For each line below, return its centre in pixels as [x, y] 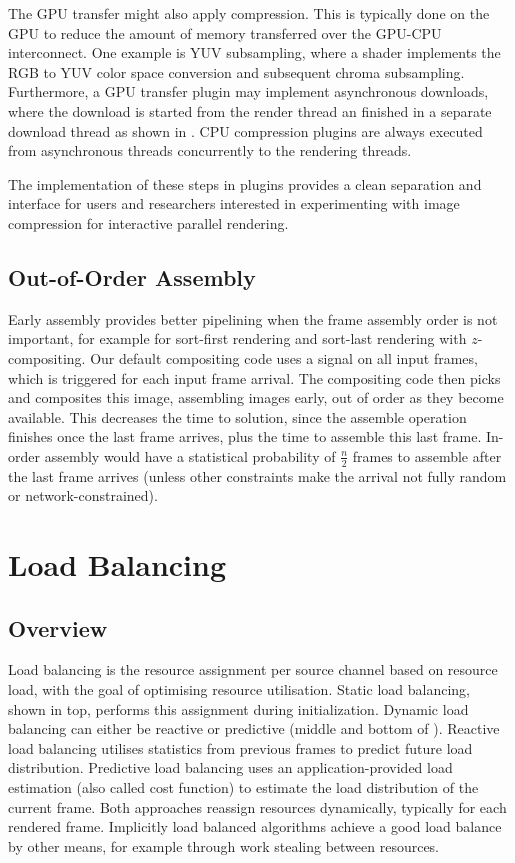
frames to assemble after [427, 455]
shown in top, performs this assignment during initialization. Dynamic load [238, 708]
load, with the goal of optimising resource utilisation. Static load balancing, [239, 689]
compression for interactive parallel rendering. [148, 222]
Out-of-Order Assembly [132, 276]
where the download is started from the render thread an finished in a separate [250, 110]
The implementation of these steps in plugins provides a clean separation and [245, 183]
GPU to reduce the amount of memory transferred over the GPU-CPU [225, 32]
